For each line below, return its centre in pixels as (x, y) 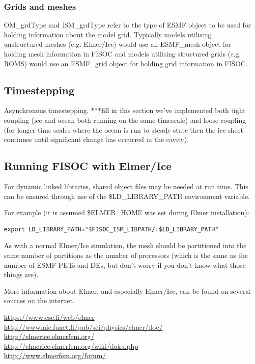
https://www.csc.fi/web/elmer (49, 317)
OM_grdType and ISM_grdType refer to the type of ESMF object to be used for (127, 25)
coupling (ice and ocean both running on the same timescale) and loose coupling (125, 120)
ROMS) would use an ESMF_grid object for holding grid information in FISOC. (126, 63)
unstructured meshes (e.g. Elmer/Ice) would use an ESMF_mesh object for (118, 44)
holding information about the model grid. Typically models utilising (108, 34)
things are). (21, 274)
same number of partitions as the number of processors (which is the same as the (126, 255)
